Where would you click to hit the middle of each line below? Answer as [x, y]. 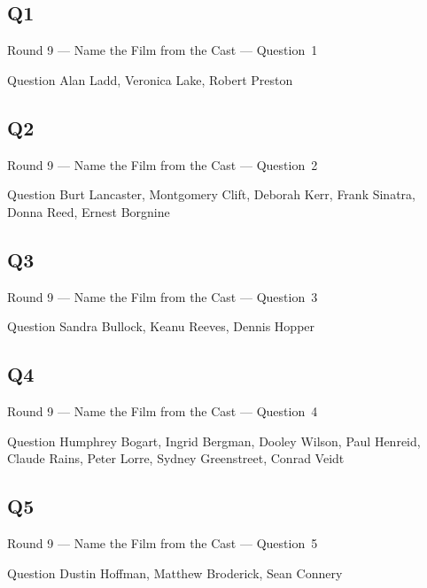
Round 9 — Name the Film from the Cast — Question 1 [163, 50]
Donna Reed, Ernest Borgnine [89, 211]
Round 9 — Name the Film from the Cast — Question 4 [163, 410]
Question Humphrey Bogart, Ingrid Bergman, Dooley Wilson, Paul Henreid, [214, 441]
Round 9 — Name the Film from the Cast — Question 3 [163, 296]
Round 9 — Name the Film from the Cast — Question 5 [163, 542]
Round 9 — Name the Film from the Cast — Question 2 [163, 164]
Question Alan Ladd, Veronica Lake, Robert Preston [150, 79]
